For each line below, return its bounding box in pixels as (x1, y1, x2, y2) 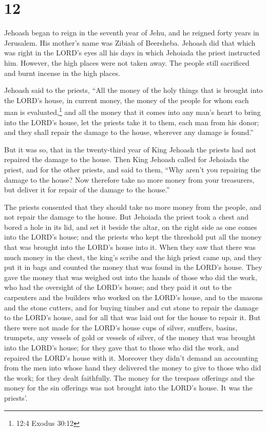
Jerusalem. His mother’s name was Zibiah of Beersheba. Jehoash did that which (4, 37, 256, 48)
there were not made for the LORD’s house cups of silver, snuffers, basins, (4, 322, 238, 332)
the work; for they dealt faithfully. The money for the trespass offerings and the (4, 372, 255, 383)
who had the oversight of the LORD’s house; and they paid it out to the (4, 282, 232, 292)
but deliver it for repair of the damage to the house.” (4, 184, 170, 195)
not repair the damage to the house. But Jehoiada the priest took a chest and (4, 211, 249, 222)
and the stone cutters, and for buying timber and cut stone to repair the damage (4, 302, 259, 312)
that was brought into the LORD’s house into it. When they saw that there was (4, 242, 256, 252)
